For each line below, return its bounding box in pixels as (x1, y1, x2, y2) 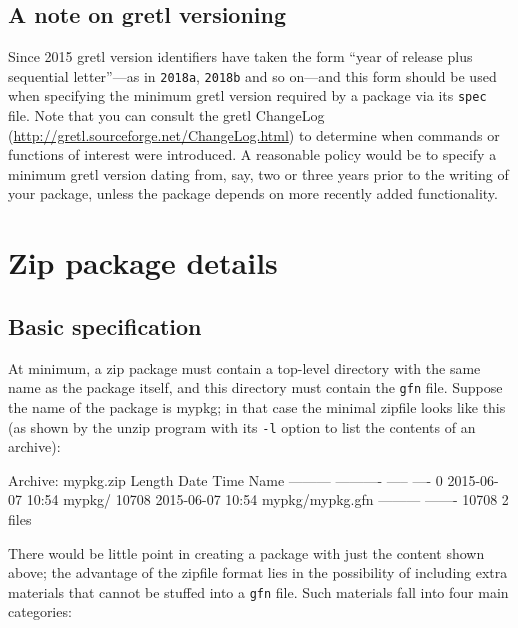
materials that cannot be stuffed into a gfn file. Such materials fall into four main (8, 581, 509, 602)
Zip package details (8, 242, 278, 283)
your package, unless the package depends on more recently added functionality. (8, 183, 498, 204)
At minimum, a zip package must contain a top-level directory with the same (8, 357, 481, 378)
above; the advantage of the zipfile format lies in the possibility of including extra (8, 562, 508, 583)
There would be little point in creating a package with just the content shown (8, 542, 485, 563)
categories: (8, 601, 72, 622)
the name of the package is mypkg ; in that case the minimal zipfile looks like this (8, 396, 506, 417)
